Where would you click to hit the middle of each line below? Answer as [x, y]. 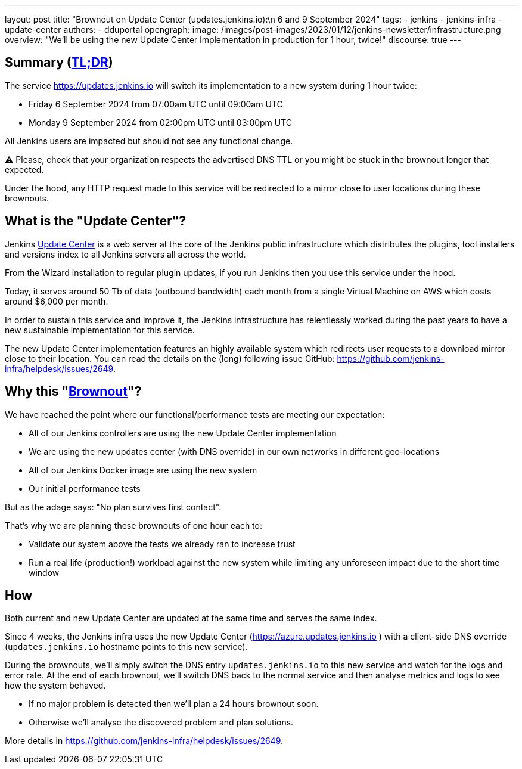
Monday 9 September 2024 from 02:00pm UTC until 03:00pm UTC [161, 122]
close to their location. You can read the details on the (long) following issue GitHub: [170, 358]
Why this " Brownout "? [73, 392]
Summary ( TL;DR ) [59, 63]
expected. [24, 169]
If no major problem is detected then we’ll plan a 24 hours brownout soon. [174, 704]
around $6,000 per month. [57, 301]
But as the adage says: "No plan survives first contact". [113, 507]
